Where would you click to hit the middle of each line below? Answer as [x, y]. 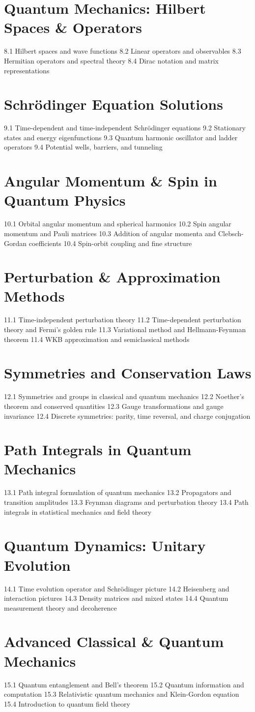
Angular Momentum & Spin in [111, 181]
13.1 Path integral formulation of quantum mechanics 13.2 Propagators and [118, 492]
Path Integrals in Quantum [98, 449]
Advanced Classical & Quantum [114, 641]
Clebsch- [231, 233]
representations [27, 70]
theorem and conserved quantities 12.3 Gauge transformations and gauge [114, 406]
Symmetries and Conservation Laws [128, 373]
